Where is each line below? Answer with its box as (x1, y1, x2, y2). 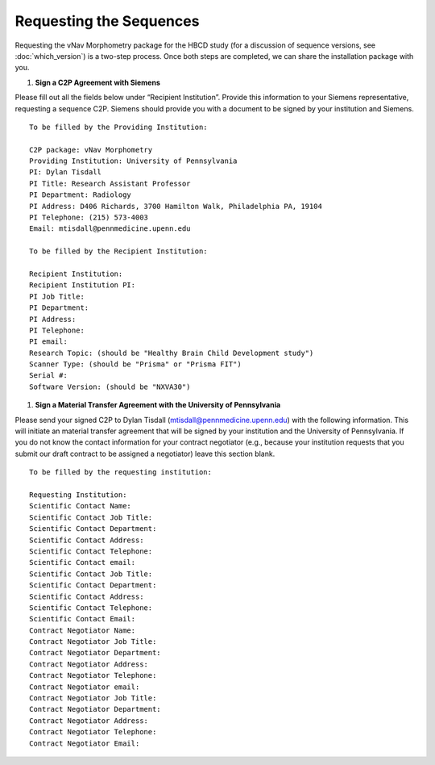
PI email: (29, 337, 68, 346)
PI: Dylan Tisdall (29, 168, 102, 177)
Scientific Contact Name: (29, 501, 132, 511)
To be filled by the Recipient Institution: (29, 247, 209, 256)
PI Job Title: (29, 291, 85, 301)
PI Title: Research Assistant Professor (29, 178, 191, 188)
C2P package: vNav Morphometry (29, 145, 153, 154)
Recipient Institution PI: (29, 281, 136, 290)
